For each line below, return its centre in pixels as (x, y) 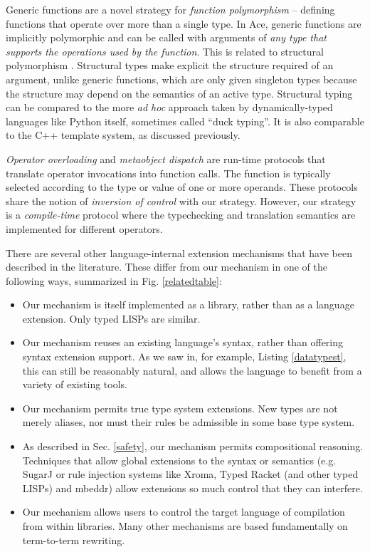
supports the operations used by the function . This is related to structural (165, 51)
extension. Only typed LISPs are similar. (111, 318)
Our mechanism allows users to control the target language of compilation (184, 512)
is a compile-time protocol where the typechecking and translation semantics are (181, 215)
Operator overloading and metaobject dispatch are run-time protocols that (166, 158)
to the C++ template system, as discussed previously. (123, 135)
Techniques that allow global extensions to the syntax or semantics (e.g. (179, 460)
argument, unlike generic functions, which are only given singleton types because (181, 79)
